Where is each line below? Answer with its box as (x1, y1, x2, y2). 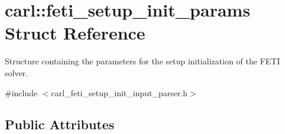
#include (5, 86, 38, 99)
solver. (5, 66, 28, 79)
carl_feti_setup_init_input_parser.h (51, 86, 188, 99)
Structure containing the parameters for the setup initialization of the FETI (5, 55, 280, 67)
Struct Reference (5, 21, 145, 45)
